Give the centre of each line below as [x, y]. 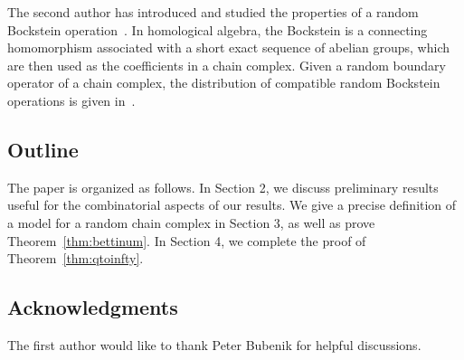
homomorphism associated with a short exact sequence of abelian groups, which [229, 47]
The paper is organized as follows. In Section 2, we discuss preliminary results [223, 187]
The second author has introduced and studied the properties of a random [213, 12]
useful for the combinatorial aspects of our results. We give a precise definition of [232, 205]
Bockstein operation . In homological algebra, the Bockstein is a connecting [218, 29]
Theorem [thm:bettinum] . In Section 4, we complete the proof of [187, 240]
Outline [43, 149]
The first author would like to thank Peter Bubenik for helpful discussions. [214, 344]
